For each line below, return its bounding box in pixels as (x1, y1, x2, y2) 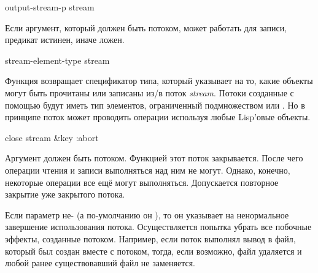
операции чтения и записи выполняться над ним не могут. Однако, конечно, (5, 163, 290, 176)
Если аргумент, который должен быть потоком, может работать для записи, (5, 21, 287, 34)
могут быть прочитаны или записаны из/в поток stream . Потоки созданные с (5, 86, 294, 99)
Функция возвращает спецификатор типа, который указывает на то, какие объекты (5, 74, 313, 87)
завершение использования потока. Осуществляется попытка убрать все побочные (5, 220, 312, 233)
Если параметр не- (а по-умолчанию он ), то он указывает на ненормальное (5, 208, 289, 221)
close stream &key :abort (5, 131, 99, 144)
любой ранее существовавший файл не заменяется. (5, 256, 196, 269)
